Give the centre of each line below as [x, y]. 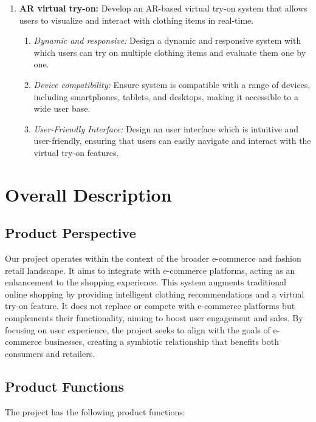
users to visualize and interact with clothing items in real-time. [136, 20]
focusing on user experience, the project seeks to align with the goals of [138, 329]
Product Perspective [70, 233]
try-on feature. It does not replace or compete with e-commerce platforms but [150, 306]
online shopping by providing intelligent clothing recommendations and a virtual [155, 294]
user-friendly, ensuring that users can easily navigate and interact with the [172, 141]
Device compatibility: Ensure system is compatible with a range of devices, [172, 84]
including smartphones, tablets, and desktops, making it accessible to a [166, 96]
